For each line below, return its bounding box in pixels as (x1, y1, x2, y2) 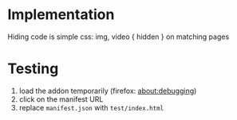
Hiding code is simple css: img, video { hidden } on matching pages (7, 32, 230, 41)
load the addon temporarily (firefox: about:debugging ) (18, 86, 197, 95)
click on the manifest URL (18, 94, 104, 104)
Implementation (7, 6, 115, 24)
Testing (7, 60, 59, 78)
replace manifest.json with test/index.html (18, 103, 164, 112)
